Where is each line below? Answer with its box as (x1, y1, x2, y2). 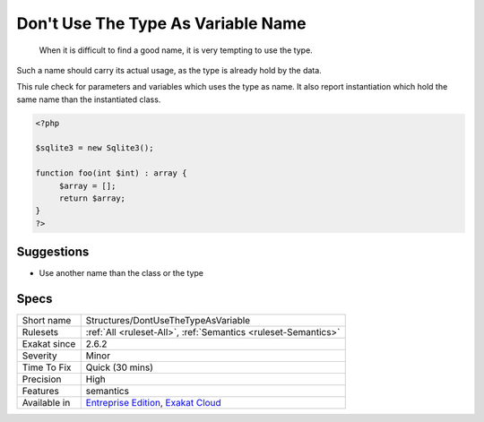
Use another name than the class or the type (39, 268, 204, 279)
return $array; (58, 194, 125, 203)
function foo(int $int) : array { (35, 168, 187, 178)
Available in (22, 397, 71, 409)
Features (22, 385, 60, 398)
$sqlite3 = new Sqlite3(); (35, 143, 154, 153)
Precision (22, 373, 62, 385)
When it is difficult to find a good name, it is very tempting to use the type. (39, 45, 313, 56)
